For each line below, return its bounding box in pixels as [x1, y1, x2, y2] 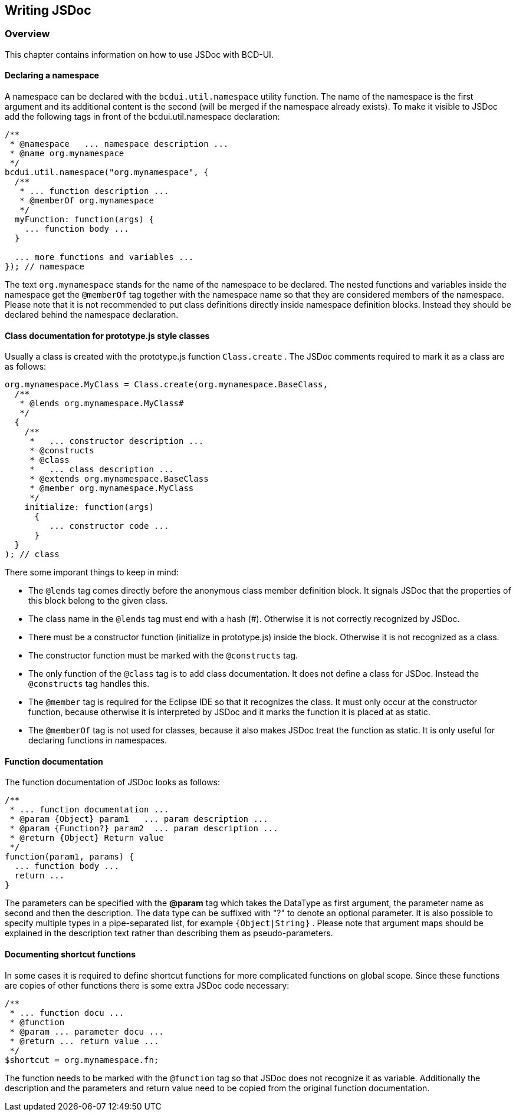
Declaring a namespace [5, 70, 99, 81]
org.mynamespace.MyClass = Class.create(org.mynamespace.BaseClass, [5, 380, 328, 390]
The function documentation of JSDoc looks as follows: [5, 777, 221, 788]
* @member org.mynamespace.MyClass [29, 483, 194, 493]
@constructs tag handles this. [28, 679, 150, 689]
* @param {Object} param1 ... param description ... [9, 814, 268, 824]
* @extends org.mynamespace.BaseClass [29, 474, 209, 484]
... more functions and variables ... [14, 252, 194, 262]
